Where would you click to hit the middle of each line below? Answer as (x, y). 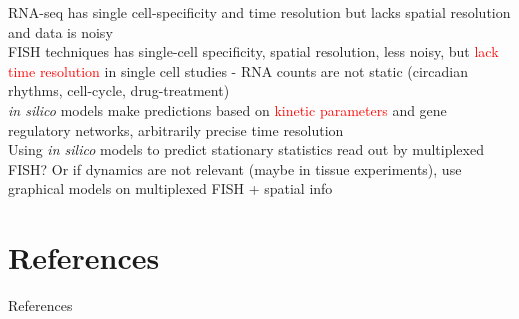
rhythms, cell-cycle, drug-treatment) (119, 90)
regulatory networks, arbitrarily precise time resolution (176, 129)
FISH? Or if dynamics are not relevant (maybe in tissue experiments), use (235, 168)
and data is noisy (60, 31)
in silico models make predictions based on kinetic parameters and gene (227, 109)
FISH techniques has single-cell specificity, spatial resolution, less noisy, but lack (253, 51)
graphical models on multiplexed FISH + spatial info (170, 188)
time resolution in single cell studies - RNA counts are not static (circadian (238, 70)
